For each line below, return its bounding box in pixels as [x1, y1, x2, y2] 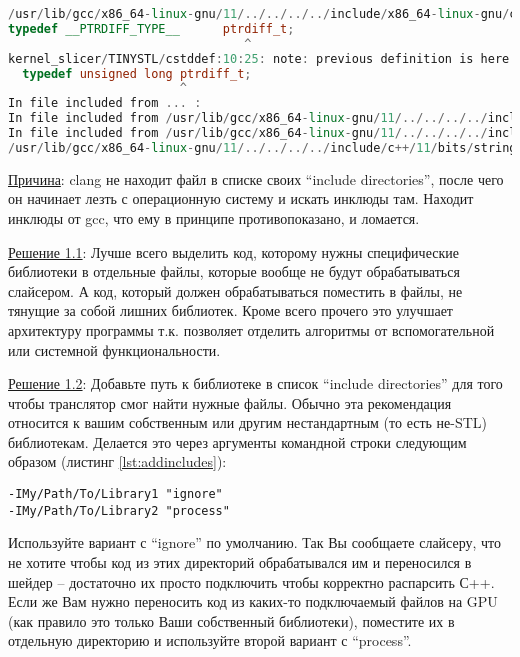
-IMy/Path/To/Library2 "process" [8, 503, 230, 518]
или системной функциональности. [8, 339, 221, 360]
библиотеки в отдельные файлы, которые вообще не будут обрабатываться [8, 261, 460, 282]
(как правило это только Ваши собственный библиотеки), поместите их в [8, 610, 455, 631]
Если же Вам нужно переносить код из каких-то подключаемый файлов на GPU [8, 591, 498, 612]
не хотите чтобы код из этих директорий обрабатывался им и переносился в [8, 551, 472, 572]
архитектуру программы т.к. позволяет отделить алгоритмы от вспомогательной [8, 319, 495, 340]
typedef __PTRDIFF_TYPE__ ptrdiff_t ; [8, 21, 295, 36]
